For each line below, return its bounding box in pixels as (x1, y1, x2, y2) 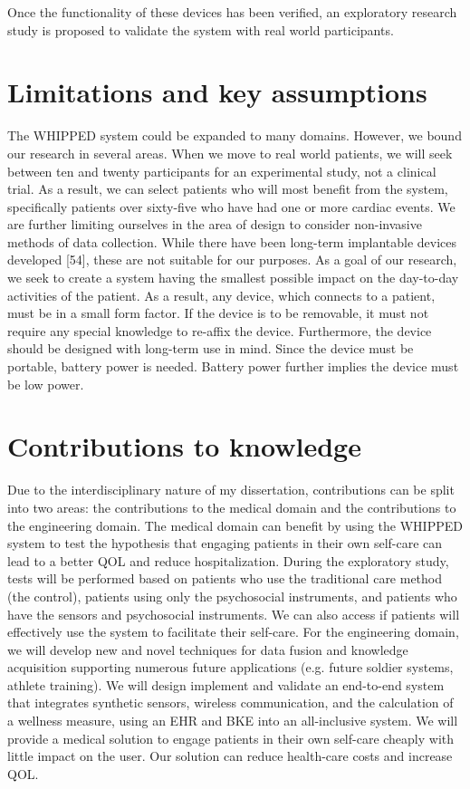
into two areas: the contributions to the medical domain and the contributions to (7, 497, 456, 516)
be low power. (7, 374, 84, 393)
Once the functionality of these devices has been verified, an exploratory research (7, 3, 457, 21)
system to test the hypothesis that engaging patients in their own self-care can (7, 534, 443, 553)
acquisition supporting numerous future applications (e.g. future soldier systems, (7, 658, 454, 677)
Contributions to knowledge (7, 428, 361, 465)
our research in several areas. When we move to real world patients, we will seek (7, 143, 453, 162)
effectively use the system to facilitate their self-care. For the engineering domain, (7, 622, 459, 641)
